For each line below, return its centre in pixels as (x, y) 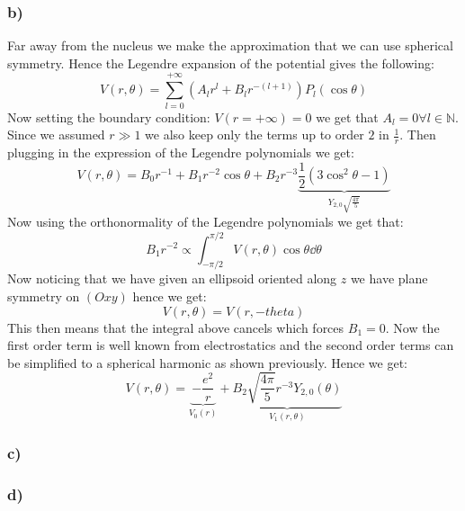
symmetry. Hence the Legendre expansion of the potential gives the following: (221, 63)
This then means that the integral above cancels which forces (176, 327)
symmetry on (44, 296)
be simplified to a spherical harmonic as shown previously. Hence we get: (207, 362)
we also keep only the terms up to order (255, 134)
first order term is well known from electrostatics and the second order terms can (231, 345)
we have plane (389, 278)
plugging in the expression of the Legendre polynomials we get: (181, 152)
